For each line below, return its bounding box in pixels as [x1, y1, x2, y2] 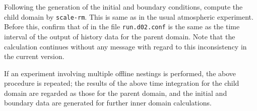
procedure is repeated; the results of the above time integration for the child [4, 78, 239, 88]
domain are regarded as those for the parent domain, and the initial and [4, 87, 227, 98]
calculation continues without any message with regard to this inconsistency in [4, 41, 247, 51]
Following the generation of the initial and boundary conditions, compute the [4, 2, 243, 12]
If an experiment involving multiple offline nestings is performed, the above [4, 68, 236, 78]
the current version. [4, 51, 65, 62]
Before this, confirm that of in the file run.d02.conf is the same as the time [4, 21, 240, 32]
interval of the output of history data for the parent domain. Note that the [4, 31, 235, 41]
